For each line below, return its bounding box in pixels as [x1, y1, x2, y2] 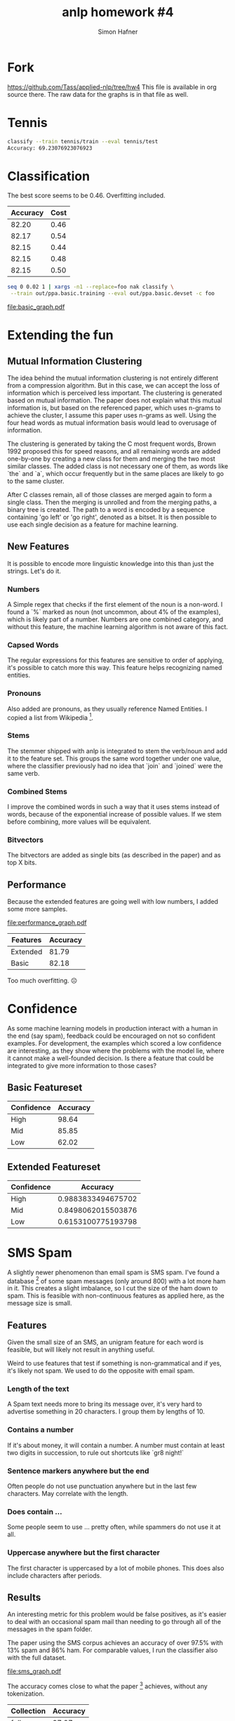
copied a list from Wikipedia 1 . [7, 712, 93, 722]
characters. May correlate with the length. [7, 1489, 128, 1498]
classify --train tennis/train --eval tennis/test [7, 138, 159, 145]
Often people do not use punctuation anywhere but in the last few [7, 1482, 197, 1490]
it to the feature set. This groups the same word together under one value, [7, 754, 222, 763]
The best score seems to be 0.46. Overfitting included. [7, 191, 166, 200]
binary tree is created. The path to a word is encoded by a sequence [7, 506, 206, 514]
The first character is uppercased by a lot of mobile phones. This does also [7, 1564, 224, 1572]
